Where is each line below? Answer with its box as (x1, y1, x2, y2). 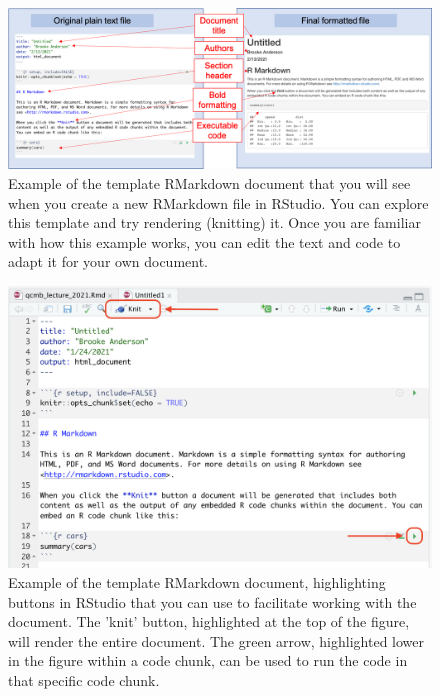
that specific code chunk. (8, 670, 160, 690)
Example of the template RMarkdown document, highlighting (8, 572, 386, 593)
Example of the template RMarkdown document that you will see (8, 173, 411, 194)
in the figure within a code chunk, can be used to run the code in (8, 650, 408, 671)
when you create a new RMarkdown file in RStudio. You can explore (8, 192, 429, 213)
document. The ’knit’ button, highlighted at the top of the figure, (8, 611, 410, 632)
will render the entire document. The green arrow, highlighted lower (8, 630, 424, 651)
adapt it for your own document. (8, 251, 208, 272)
